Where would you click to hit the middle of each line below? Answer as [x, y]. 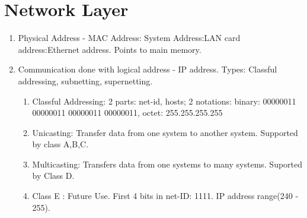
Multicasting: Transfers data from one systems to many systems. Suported [167, 164]
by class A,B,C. [60, 144]
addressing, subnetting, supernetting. [85, 80]
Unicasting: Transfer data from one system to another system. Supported [165, 132]
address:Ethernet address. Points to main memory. [110, 49]
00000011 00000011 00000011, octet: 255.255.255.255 [127, 113]
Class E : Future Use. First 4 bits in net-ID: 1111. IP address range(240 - [165, 196]
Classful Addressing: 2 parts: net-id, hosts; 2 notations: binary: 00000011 [164, 101]
